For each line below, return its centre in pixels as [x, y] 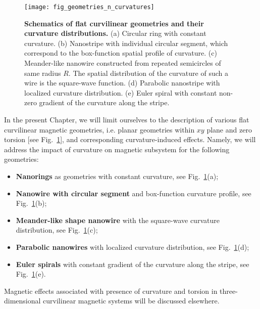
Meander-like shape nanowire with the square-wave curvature [118, 220]
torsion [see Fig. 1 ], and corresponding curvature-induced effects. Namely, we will [130, 139]
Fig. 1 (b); [31, 203]
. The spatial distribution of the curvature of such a [148, 73]
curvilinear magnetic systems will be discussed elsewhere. [131, 301]
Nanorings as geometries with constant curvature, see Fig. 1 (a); [117, 176]
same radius [43, 73]
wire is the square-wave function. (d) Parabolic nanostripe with [122, 83]
